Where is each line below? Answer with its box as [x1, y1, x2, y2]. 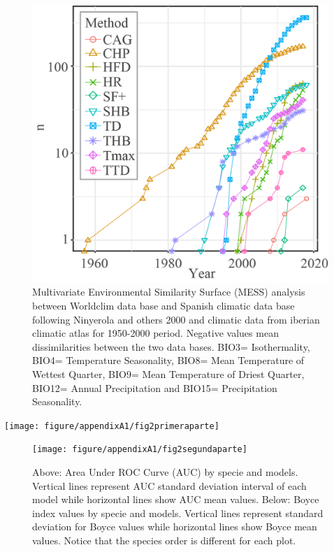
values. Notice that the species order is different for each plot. [32, 533, 296, 548]
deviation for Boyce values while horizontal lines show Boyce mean [32, 519, 317, 534]
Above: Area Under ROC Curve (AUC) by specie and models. [32, 465, 298, 479]
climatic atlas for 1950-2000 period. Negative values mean [32, 326, 279, 340]
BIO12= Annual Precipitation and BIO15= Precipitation [32, 380, 277, 395]
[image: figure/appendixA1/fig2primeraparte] [4, 421, 219, 431]
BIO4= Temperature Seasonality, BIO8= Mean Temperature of [32, 353, 305, 368]
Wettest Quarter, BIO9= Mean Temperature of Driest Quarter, [32, 367, 305, 381]
